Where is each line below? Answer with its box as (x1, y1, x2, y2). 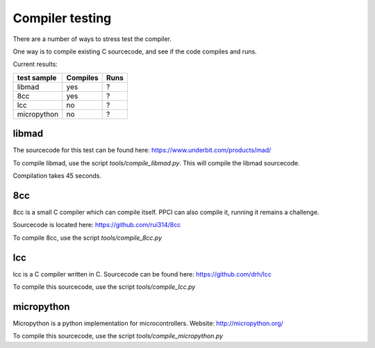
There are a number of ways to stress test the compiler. (12, 35, 172, 43)
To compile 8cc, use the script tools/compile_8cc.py (12, 233, 162, 242)
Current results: (12, 60, 58, 69)
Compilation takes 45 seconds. (12, 172, 102, 180)
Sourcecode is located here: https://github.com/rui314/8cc (12, 221, 181, 229)
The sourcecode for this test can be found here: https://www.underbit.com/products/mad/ (12, 146, 272, 154)
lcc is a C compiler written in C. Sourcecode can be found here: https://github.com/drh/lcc (12, 270, 272, 278)
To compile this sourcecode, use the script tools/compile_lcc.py (12, 283, 196, 291)
